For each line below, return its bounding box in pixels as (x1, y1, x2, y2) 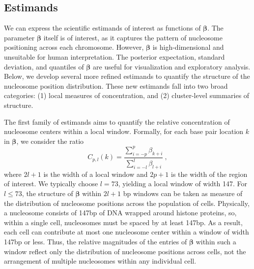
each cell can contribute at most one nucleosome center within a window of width (4, 227, 249, 237)
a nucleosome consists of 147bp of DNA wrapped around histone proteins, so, (4, 207, 237, 218)
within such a (196, 236, 236, 246)
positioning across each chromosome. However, (4, 42, 144, 52)
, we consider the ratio (16, 135, 84, 146)
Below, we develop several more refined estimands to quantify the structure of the (4, 71, 250, 81)
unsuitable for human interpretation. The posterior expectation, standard (4, 51, 225, 62)
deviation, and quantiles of (4, 61, 84, 71)
